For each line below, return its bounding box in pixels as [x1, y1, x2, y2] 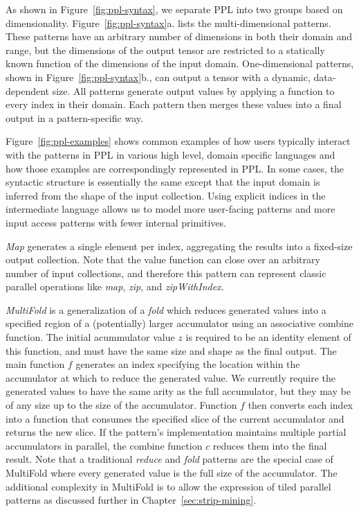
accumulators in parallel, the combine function [6, 438, 203, 452]
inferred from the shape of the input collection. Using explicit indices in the [6, 188, 326, 202]
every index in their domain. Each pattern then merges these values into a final [6, 97, 342, 112]
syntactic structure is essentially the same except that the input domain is [6, 175, 320, 189]
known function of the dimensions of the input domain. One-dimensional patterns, [6, 56, 354, 71]
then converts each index [248, 398, 353, 412]
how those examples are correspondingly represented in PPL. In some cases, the [6, 161, 344, 175]
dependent [6, 83, 50, 98]
